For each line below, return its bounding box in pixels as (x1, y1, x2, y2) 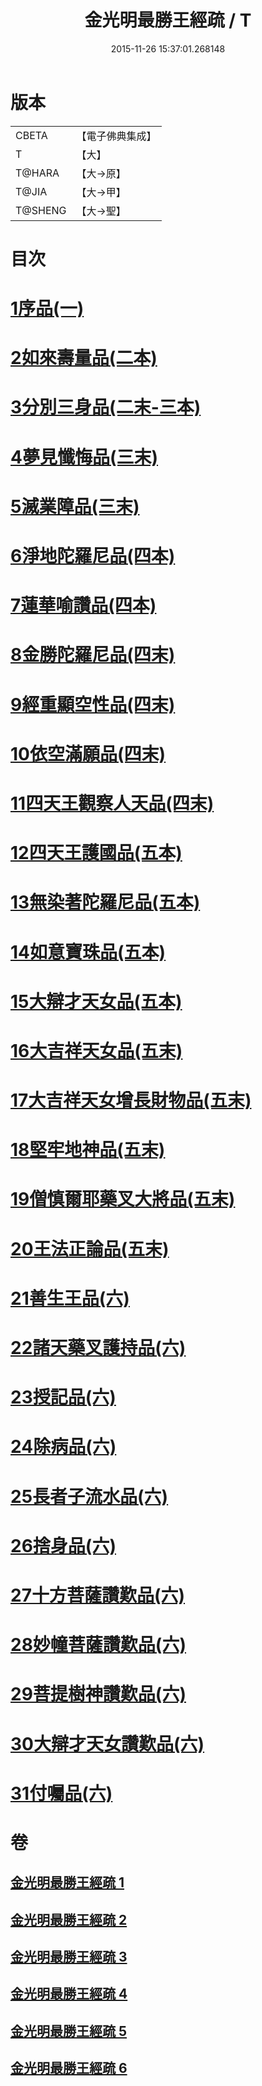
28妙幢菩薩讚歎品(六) (10, 1634, 187, 1656)
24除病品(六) (10, 1436, 117, 1458)
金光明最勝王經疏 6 (10, 2060, 128, 2077)
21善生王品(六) (10, 1287, 130, 1310)
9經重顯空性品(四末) (10, 693, 176, 716)
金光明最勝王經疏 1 (10, 1874, 125, 1891)
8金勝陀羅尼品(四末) (10, 644, 176, 666)
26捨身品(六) (10, 1534, 117, 1557)
